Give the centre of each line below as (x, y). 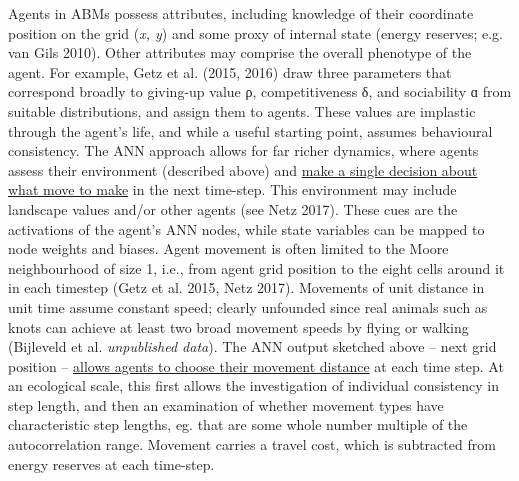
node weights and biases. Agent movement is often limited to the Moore (228, 248)
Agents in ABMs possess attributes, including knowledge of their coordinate (241, 13)
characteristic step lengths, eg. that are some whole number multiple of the (238, 424)
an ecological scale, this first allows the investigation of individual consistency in (253, 385)
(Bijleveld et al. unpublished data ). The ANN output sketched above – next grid (252, 346)
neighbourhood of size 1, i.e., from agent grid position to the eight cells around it (256, 267)
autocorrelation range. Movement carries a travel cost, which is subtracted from (252, 444)
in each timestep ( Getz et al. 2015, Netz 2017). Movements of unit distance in (246, 287)
